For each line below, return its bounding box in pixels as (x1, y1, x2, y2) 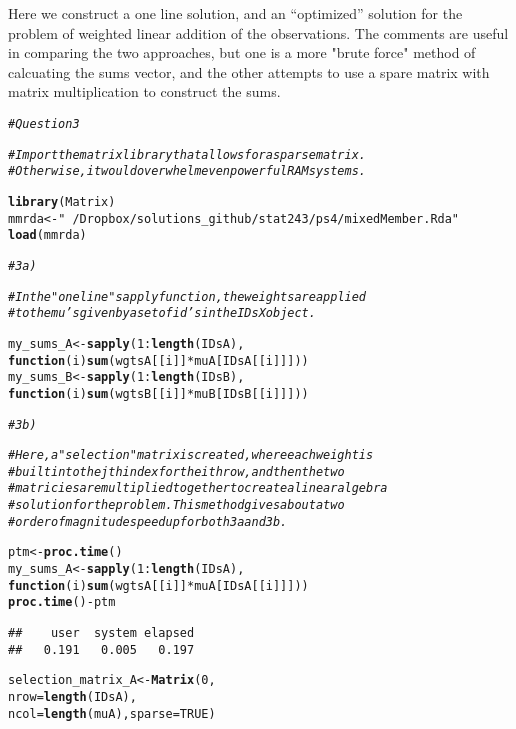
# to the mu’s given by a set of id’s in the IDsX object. (8, 306, 316, 321)
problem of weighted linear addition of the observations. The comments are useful (8, 22, 509, 43)
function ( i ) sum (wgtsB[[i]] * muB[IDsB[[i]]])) (8, 386, 309, 401)
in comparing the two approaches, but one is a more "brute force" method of (8, 42, 476, 63)
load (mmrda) (8, 228, 87, 243)
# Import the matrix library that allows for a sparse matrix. (8, 147, 367, 162)
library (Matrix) (8, 194, 116, 209)
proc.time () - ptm (8, 595, 116, 610)
